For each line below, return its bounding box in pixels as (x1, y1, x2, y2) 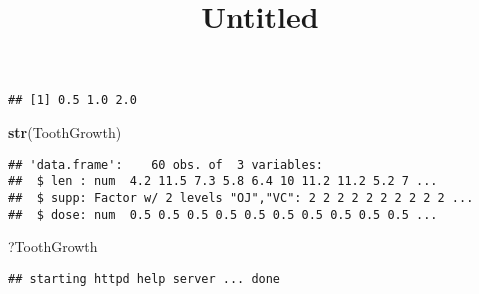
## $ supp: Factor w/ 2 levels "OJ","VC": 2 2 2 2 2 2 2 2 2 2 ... (8, 190, 474, 205)
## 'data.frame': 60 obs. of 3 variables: (8, 157, 323, 172)
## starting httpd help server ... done (8, 271, 281, 286)
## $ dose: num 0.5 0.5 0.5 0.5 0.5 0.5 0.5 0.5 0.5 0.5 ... (8, 207, 438, 222)
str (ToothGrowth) (8, 122, 122, 143)
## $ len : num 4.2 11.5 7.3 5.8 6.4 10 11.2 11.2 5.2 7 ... (8, 174, 438, 189)
